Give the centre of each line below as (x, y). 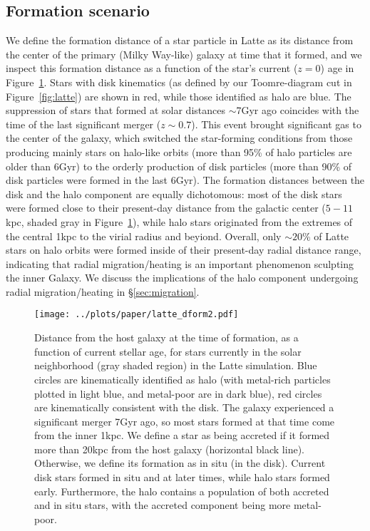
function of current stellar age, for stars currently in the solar (168, 351)
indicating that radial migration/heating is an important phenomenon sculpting (180, 263)
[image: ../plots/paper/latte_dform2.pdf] (137, 315)
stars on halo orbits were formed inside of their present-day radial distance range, (184, 250)
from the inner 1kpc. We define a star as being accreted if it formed (182, 435)
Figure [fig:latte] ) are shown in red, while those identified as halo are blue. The (179, 96)
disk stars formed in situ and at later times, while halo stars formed (182, 477)
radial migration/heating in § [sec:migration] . (103, 291)
